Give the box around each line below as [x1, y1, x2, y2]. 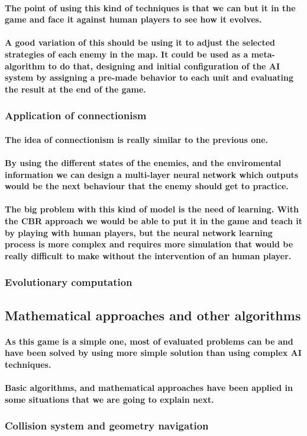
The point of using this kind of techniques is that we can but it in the [5, 1, 296, 14]
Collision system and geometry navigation [5, 418, 209, 433]
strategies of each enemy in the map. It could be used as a [5, 47, 248, 60]
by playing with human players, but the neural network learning [5, 226, 273, 238]
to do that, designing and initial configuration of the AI [48, 59, 280, 72]
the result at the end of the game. [5, 82, 146, 95]
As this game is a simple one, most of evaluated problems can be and [5, 335, 293, 347]
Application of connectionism [5, 108, 147, 123]
